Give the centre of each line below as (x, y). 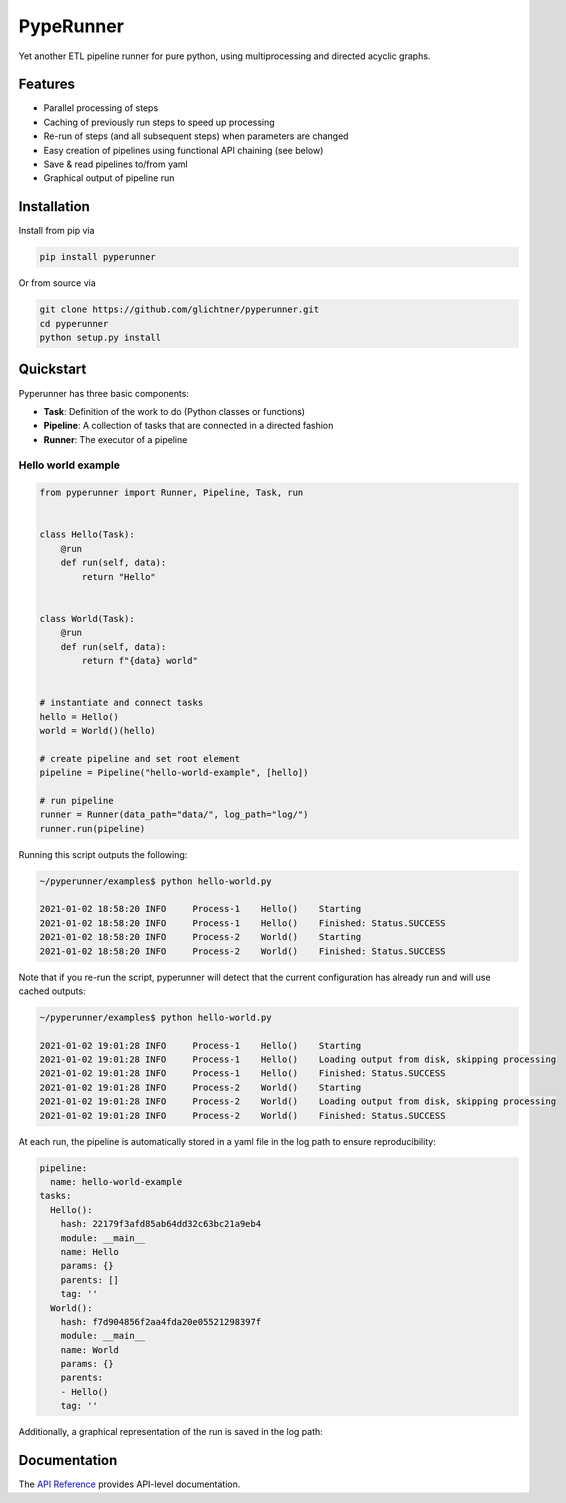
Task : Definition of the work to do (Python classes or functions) (174, 411)
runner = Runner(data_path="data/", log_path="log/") (174, 814)
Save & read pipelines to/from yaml (116, 164)
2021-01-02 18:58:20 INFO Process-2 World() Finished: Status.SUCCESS (242, 951)
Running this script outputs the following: (103, 854)
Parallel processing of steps (101, 108)
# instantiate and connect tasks (121, 703)
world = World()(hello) (98, 730)
